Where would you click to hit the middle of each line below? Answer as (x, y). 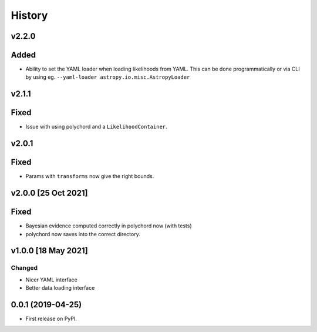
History (29, 15)
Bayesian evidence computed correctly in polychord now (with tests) (109, 226)
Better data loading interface (60, 288)
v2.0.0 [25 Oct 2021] (49, 193)
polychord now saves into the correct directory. (83, 234)
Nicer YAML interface (51, 280)
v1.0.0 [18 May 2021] (49, 251)
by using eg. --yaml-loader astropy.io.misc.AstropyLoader (108, 77)
